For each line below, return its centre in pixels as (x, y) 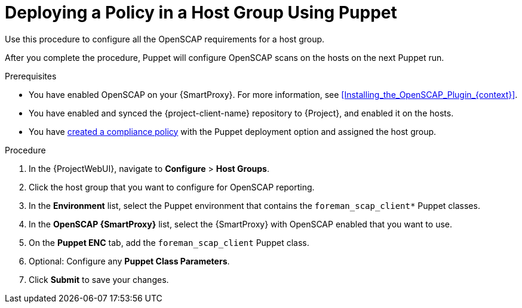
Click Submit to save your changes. (99, 279)
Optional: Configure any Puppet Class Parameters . (129, 261)
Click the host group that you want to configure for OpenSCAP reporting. (172, 187)
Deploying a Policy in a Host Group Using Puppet (201, 13)
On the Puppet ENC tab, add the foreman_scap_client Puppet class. (169, 242)
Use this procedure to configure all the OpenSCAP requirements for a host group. (165, 39)
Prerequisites (31, 76)
